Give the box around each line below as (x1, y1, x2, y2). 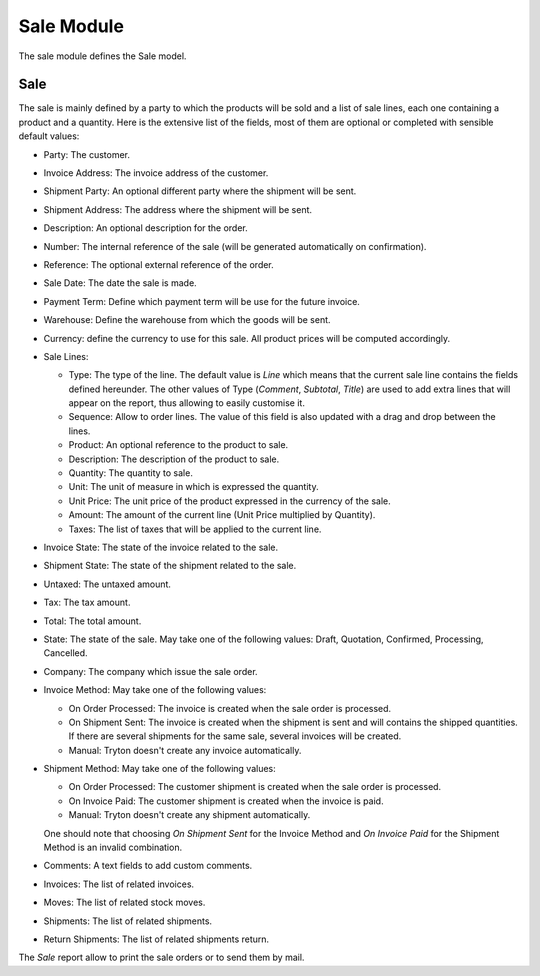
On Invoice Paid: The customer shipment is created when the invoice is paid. (68, 795, 384, 807)
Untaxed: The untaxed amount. (43, 578, 172, 590)
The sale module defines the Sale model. (18, 50, 187, 62)
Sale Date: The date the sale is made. (43, 277, 197, 289)
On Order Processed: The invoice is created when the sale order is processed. (68, 702, 392, 714)
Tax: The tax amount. (43, 596, 131, 609)
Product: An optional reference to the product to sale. (68, 439, 289, 451)
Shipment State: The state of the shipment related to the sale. (43, 560, 297, 572)
